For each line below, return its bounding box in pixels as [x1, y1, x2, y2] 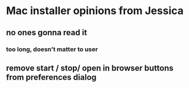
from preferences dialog [6, 72, 97, 82]
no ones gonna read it [6, 28, 87, 38]
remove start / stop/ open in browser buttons [6, 63, 174, 73]
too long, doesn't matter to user [6, 45, 98, 53]
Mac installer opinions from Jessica [6, 4, 184, 18]
